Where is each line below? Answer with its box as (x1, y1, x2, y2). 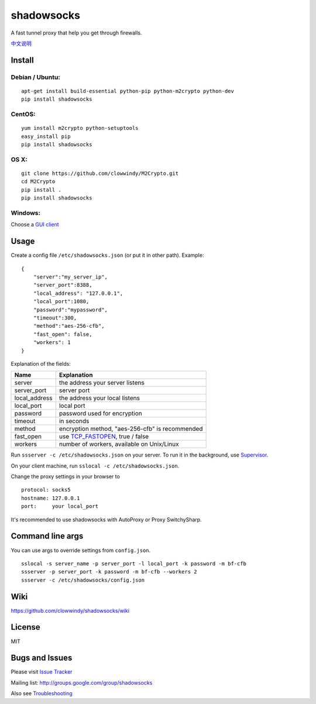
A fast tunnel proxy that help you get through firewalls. (11, 29, 142, 36)
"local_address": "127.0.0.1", (33, 290, 123, 297)
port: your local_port (21, 503, 99, 510)
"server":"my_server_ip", (33, 273, 108, 280)
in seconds (59, 417, 90, 425)
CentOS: (11, 110, 36, 118)
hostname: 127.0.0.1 (21, 494, 80, 502)
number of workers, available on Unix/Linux (59, 440, 180, 448)
